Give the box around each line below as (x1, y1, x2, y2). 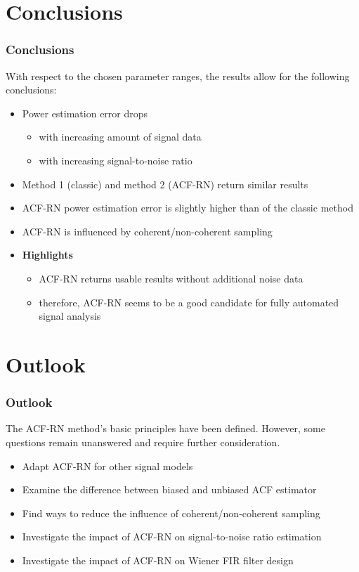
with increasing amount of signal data (39, 129, 202, 144)
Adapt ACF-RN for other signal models (22, 458, 193, 473)
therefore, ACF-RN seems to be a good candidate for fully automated (39, 294, 339, 309)
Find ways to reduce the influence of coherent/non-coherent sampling (22, 505, 320, 520)
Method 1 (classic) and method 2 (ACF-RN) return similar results (22, 176, 308, 191)
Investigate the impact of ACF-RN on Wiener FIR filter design (22, 552, 294, 567)
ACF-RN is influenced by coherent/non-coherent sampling (22, 223, 273, 238)
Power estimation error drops (22, 105, 148, 120)
